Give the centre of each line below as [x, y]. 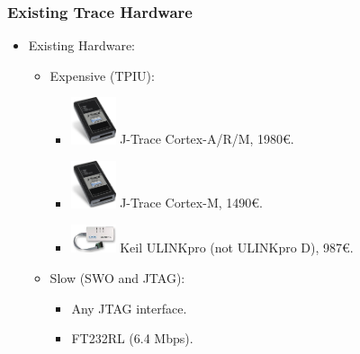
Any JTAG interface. [129, 308]
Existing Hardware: [81, 45]
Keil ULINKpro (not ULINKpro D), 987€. [237, 248]
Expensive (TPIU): [102, 75]
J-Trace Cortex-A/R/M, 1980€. [207, 139]
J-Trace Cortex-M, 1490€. [191, 203]
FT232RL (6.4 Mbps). [132, 338]
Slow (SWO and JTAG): [117, 277]
